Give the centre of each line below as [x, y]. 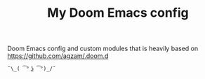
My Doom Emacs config [118, 13]
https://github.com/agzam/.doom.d [58, 56]
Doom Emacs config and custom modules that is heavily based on [103, 49]
